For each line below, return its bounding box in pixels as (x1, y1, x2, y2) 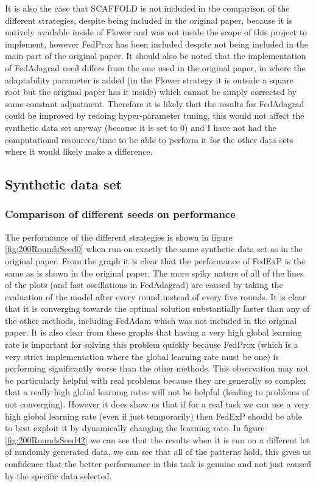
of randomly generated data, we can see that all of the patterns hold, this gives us (5, 445, 311, 458)
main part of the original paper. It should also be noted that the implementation (5, 49, 306, 62)
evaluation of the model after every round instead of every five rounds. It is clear (5, 290, 306, 303)
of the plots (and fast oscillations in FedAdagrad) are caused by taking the (5, 278, 283, 291)
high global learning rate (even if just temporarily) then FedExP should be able (5, 409, 302, 422)
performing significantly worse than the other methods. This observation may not (5, 362, 309, 375)
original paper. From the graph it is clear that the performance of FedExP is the (5, 254, 306, 267)
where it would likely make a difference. (5, 145, 153, 158)
